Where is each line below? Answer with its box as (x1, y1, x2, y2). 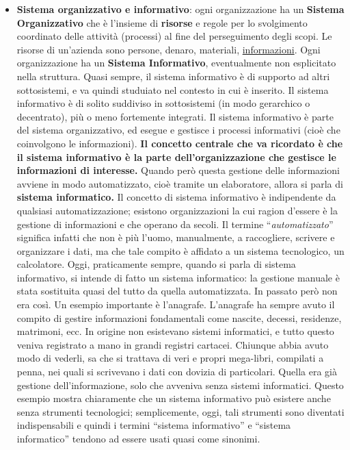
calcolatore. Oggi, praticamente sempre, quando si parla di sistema (16, 257, 296, 271)
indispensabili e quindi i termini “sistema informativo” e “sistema (16, 418, 291, 432)
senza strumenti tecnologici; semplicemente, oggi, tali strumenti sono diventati (16, 404, 345, 418)
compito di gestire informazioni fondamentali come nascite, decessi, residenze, (16, 310, 342, 325)
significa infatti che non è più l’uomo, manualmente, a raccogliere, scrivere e (16, 230, 335, 245)
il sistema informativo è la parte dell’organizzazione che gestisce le (16, 149, 336, 164)
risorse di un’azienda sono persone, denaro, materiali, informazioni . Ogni (16, 42, 321, 56)
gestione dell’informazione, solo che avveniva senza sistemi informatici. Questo (16, 377, 344, 392)
